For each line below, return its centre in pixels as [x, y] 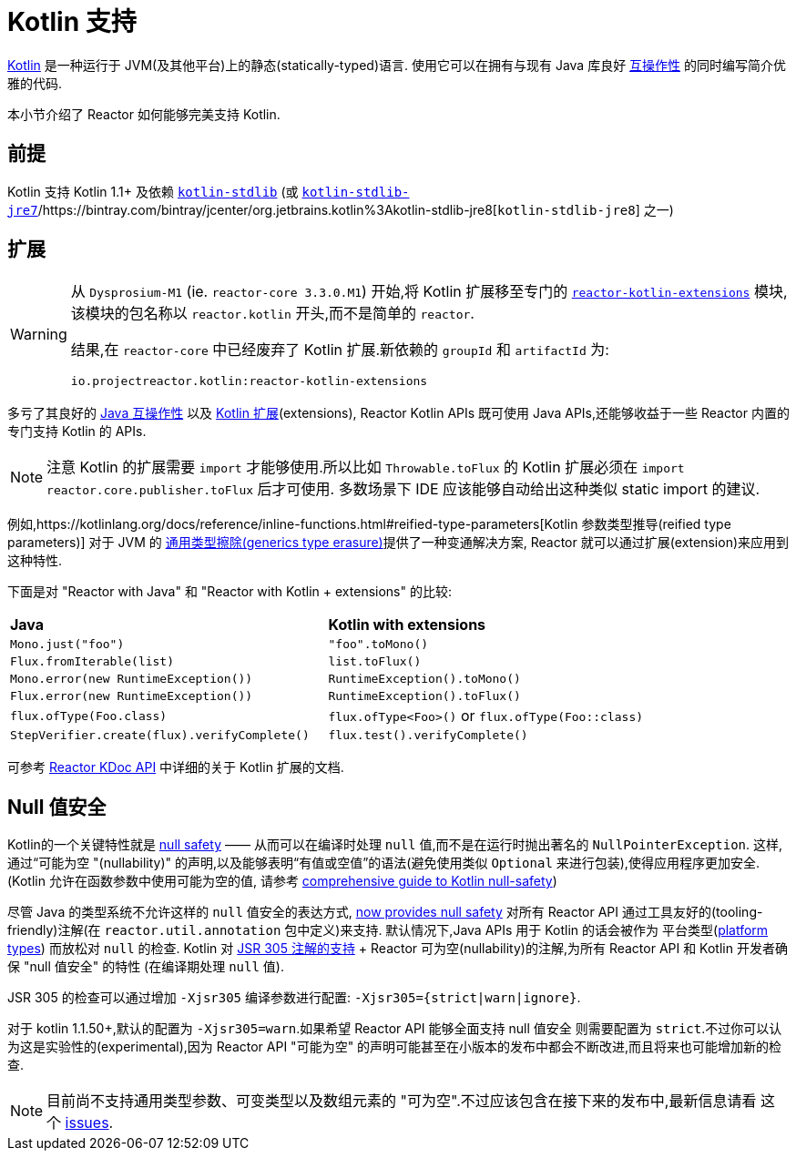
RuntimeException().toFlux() [424, 696]
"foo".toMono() [378, 645]
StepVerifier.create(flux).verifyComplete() [160, 736]
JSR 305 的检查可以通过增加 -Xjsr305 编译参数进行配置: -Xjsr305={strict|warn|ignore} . [294, 998]
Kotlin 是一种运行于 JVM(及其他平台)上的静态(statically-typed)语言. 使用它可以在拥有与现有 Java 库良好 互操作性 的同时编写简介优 [397, 65]
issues [87, 1123]
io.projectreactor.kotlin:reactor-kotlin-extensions [249, 381]
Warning [39, 334]
